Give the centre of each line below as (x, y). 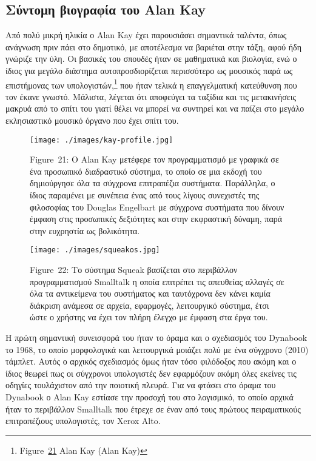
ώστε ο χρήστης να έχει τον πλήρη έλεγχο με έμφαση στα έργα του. (149, 317)
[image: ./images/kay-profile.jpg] (102, 140)
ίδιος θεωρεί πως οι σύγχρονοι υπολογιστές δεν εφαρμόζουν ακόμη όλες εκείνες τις (151, 373)
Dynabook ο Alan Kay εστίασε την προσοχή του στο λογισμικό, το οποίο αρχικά (150, 397)
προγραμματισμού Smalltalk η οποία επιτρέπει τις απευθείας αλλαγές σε (157, 281)
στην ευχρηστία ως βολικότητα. (85, 230)
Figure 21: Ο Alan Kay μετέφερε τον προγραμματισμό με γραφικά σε (154, 159)
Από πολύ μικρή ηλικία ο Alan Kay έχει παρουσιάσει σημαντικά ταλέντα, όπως (146, 35)
